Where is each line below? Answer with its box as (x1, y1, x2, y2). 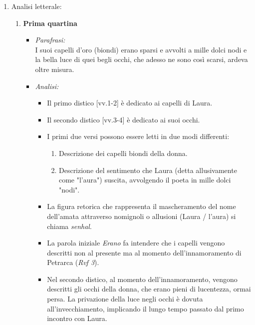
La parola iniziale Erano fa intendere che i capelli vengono (47, 237, 225, 248)
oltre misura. (35, 63, 74, 74)
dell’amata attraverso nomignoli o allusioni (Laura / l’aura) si (47, 210, 236, 221)
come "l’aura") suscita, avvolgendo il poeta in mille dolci (58, 174, 231, 185)
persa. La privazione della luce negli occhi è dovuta (47, 293, 203, 304)
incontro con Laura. (47, 313, 107, 323)
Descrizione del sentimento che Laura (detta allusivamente (58, 164, 237, 175)
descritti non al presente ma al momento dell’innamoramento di (47, 247, 242, 257)
